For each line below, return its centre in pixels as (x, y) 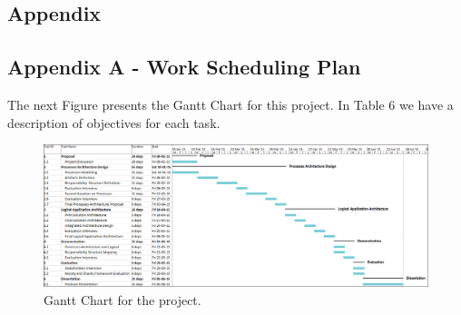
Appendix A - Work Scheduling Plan (184, 67)
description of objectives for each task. (114, 122)
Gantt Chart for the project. (123, 299)
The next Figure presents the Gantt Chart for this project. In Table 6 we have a (230, 104)
